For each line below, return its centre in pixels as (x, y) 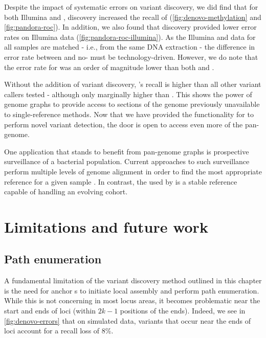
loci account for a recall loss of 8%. (59, 331)
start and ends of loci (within (50, 311)
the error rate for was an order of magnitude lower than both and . (109, 67)
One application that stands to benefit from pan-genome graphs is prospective (127, 151)
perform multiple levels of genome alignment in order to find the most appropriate (133, 171)
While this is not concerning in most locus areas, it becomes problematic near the (132, 300)
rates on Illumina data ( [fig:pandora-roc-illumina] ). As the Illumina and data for (130, 37)
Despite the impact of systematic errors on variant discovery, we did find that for (131, 7)
